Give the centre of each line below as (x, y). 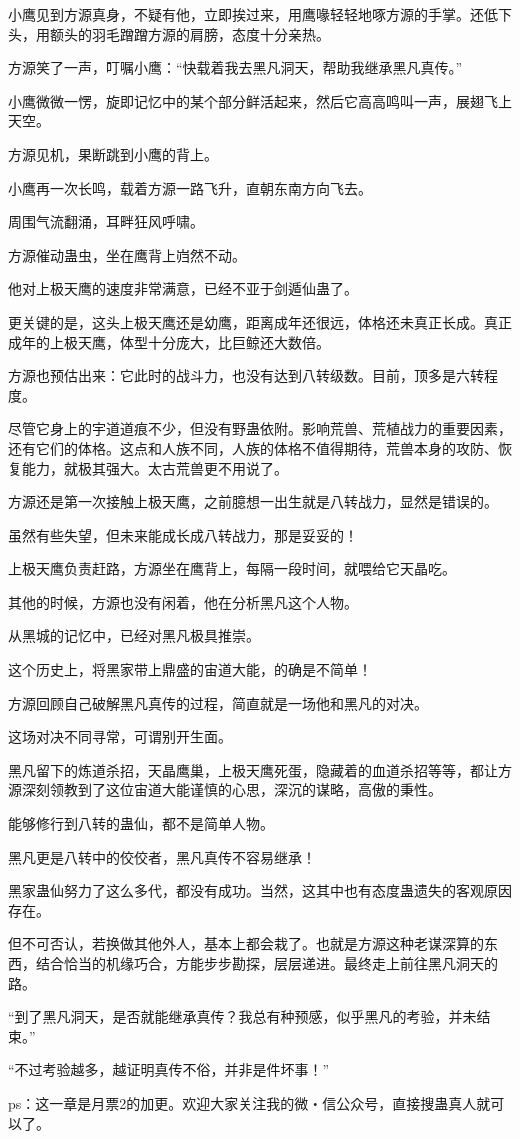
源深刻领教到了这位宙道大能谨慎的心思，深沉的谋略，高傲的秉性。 (225, 789)
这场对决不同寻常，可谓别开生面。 (120, 736)
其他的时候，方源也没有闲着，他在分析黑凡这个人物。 (183, 601)
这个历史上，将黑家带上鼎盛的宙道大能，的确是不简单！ (190, 669)
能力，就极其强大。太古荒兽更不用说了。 (154, 467)
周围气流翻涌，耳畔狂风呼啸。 (106, 221)
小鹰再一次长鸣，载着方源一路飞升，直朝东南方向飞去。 (190, 187)
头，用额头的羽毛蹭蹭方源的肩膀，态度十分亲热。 (169, 33)
